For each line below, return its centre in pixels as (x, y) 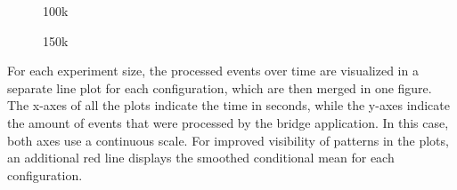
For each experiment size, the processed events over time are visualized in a (213, 71)
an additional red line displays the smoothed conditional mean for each (201, 158)
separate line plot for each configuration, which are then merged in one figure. (220, 87)
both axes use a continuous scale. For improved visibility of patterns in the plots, (228, 140)
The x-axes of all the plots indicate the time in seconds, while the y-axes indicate (228, 105)
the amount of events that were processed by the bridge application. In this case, (228, 122)
